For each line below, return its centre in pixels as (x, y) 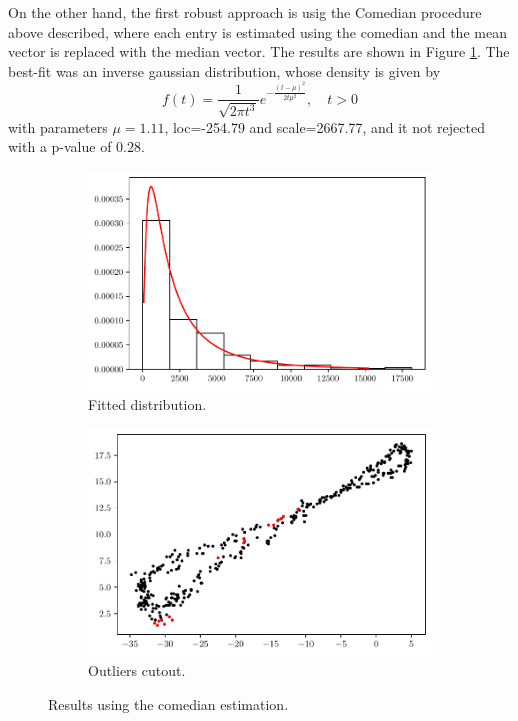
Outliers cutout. (137, 670)
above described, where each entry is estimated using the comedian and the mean (257, 31)
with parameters (58, 126)
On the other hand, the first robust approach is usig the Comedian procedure (245, 12)
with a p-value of (60, 146)
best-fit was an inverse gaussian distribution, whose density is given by (224, 70)
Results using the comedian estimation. (168, 703)
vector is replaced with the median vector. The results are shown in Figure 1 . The (259, 51)
